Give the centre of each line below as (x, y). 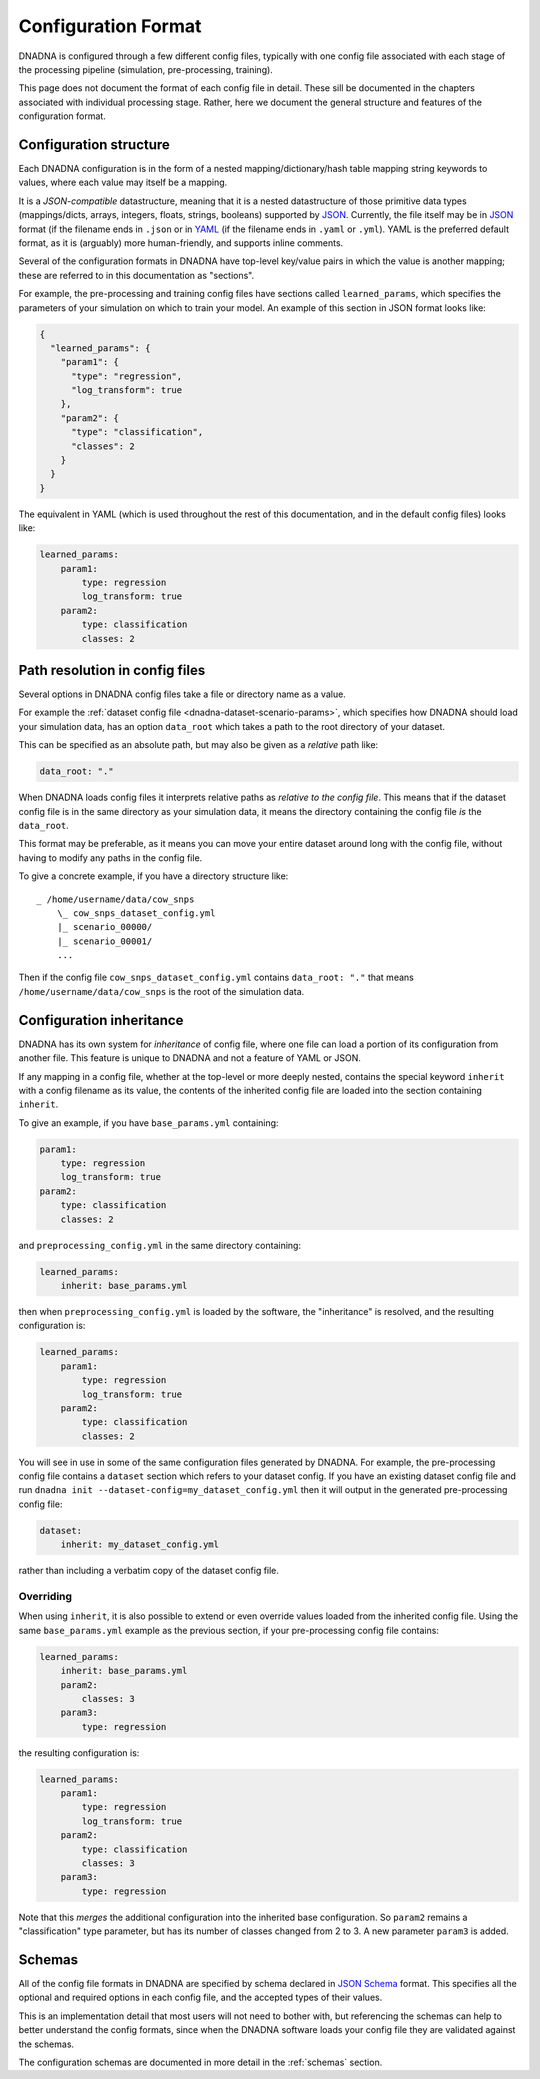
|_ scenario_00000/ (104, 927)
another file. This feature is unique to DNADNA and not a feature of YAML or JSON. (190, 1058)
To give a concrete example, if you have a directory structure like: (153, 876)
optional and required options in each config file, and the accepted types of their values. (200, 1997)
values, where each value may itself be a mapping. (123, 182)
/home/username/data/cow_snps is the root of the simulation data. (161, 991)
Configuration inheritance (101, 1020)
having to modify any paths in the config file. (110, 857)
